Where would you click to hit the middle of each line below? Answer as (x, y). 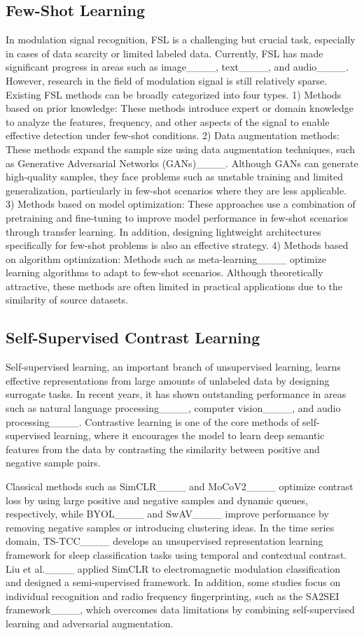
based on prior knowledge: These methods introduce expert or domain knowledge (180, 108)
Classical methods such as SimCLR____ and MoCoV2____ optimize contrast (180, 486)
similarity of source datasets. (67, 300)
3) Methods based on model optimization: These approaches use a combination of (181, 204)
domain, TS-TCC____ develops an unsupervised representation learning (164, 541)
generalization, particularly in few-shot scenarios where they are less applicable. (176, 190)
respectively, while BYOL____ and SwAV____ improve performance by (167, 514)
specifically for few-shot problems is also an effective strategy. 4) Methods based (177, 245)
